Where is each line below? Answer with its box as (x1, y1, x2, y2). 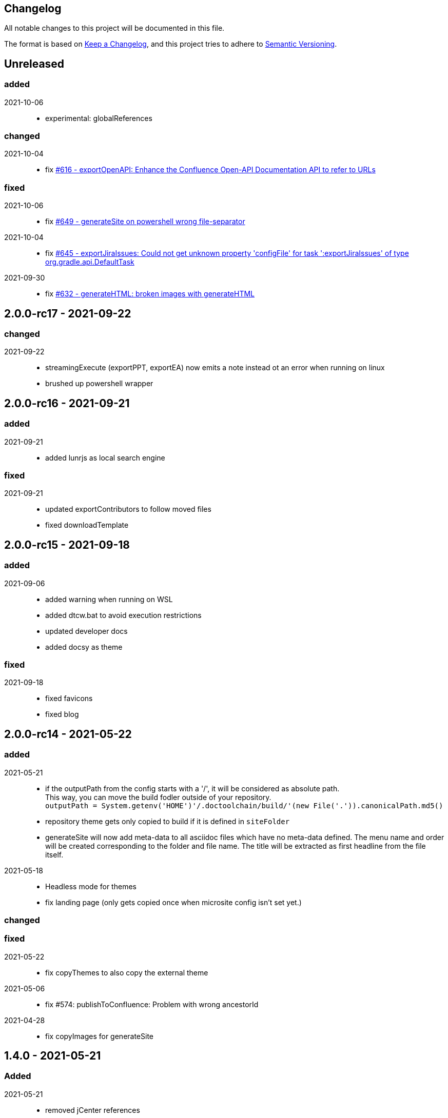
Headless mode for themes (45, 882, 137, 891)
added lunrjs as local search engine (45, 453, 165, 462)
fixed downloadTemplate (45, 521, 129, 530)
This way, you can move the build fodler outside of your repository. (45, 792, 271, 802)
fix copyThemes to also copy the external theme (45, 968, 208, 977)
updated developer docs (45, 626, 128, 635)
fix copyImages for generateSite (45, 1031, 154, 1041)
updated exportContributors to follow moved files (45, 505, 211, 514)
